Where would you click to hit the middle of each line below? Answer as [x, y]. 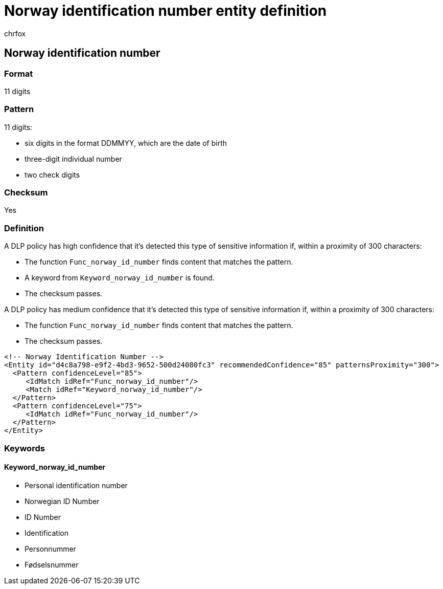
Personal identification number [76, 485]
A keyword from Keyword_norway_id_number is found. [120, 278]
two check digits [52, 174]
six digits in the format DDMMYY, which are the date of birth [126, 143]
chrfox [15, 33]
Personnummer [50, 549]
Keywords [25, 448]
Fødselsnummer [52, 564]
